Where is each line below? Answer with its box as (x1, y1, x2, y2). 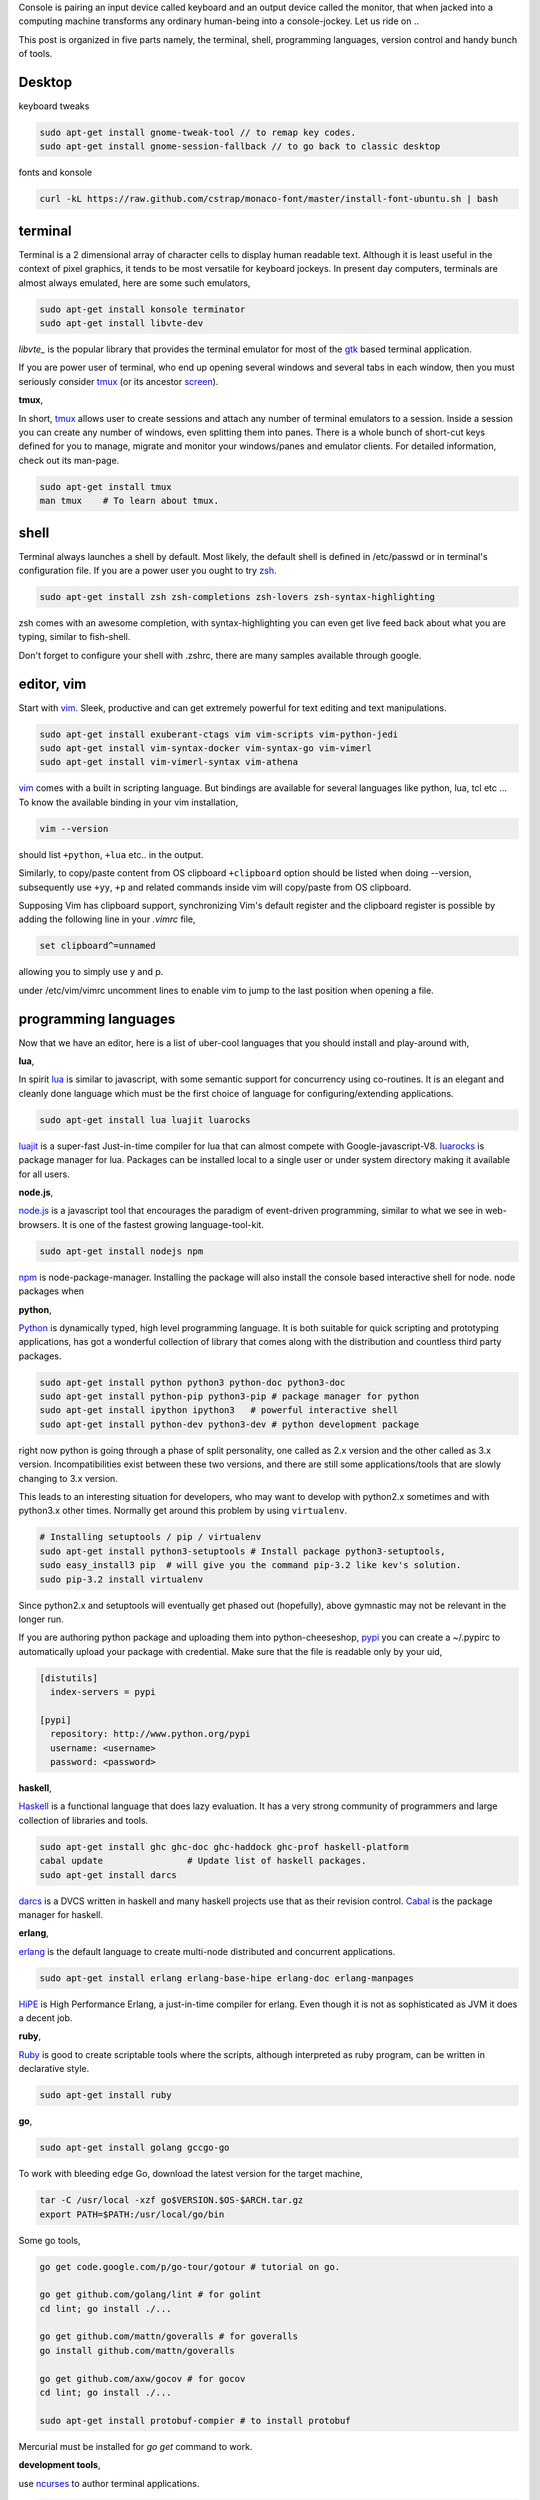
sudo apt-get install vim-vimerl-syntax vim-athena (39, 756, 299, 768)
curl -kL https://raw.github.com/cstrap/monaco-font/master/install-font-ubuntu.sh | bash (39, 193, 499, 205)
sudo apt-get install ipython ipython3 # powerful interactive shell (39, 1405, 399, 1416)
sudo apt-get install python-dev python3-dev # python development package (39, 1418, 420, 1430)
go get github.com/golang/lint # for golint (39, 2289, 262, 2300)
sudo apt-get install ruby (39, 2090, 172, 2101)
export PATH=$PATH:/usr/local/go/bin (39, 2208, 225, 2220)
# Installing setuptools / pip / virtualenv (39, 1531, 262, 1543)
